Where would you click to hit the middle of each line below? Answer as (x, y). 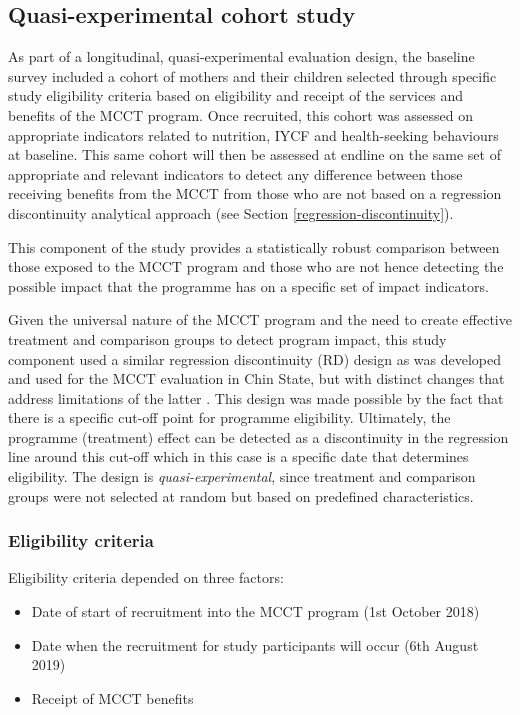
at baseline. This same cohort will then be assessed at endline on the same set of (254, 154)
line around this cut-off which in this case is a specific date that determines (238, 456)
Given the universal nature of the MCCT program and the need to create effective (260, 319)
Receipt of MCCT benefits (112, 697)
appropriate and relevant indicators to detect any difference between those (235, 173)
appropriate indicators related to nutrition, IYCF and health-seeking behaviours (253, 134)
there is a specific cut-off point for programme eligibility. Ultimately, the (229, 417)
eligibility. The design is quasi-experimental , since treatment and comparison (242, 476)
